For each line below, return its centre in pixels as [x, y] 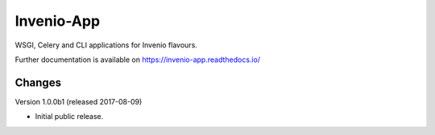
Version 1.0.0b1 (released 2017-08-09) [79, 101]
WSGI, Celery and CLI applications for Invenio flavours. [106, 45]
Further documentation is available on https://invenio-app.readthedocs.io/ [138, 59]
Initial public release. [69, 117]
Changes [38, 82]
